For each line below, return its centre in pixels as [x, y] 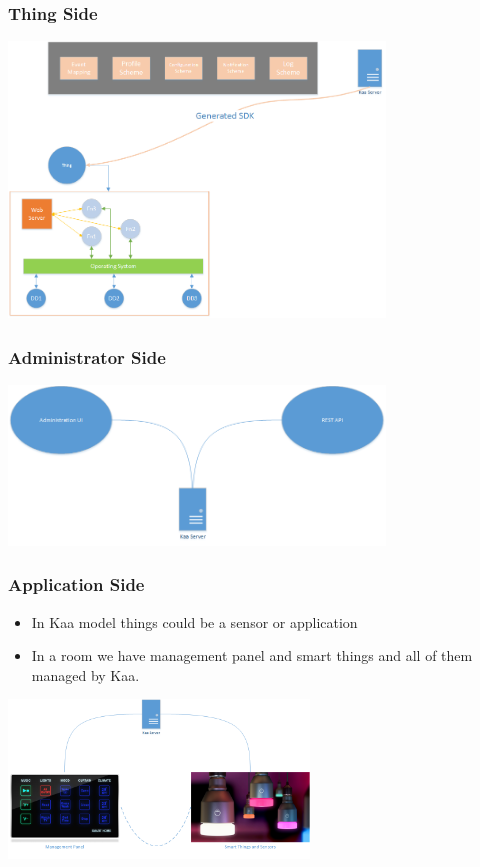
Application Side [76, 584]
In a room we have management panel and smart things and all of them [252, 655]
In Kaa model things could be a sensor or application [194, 621]
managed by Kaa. [85, 674]
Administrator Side [87, 356]
